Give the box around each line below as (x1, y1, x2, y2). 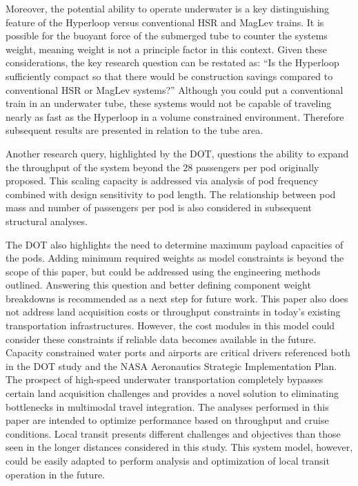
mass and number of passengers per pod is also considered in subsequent (6, 200, 312, 215)
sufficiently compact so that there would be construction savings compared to (6, 68, 333, 83)
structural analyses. (6, 213, 88, 228)
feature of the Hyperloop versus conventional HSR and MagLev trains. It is (6, 14, 324, 29)
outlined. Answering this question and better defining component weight (6, 278, 311, 292)
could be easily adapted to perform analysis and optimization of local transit (6, 454, 330, 467)
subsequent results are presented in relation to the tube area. (6, 123, 263, 137)
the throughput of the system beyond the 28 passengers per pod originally (6, 159, 319, 174)
